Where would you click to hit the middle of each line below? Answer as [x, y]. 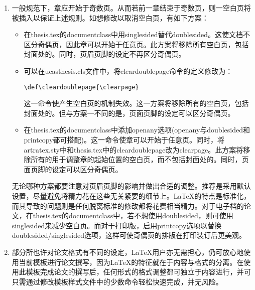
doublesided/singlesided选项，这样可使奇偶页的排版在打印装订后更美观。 [129, 235]
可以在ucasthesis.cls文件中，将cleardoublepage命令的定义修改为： [128, 70]
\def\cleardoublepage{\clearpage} [81, 87]
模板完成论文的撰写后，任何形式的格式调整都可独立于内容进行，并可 [138, 272]
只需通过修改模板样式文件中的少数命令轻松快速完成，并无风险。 [117, 281]
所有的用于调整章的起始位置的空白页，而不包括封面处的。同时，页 [140, 159]
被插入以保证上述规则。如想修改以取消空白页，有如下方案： [110, 17]
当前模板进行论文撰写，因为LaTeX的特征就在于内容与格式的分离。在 [131, 262]
